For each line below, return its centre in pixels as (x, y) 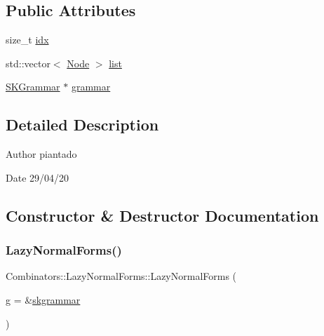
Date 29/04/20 (38, 177)
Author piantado (41, 154)
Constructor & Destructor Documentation (162, 215)
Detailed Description (82, 125)
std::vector (28, 63)
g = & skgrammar (43, 299)
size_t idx (27, 40)
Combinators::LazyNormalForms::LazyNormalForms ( (121, 276)
